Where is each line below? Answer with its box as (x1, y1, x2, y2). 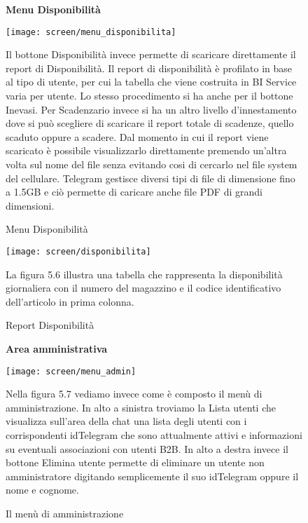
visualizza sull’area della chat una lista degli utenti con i (6, 414, 247, 428)
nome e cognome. (6, 482, 79, 497)
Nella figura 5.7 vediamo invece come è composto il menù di (6, 386, 262, 401)
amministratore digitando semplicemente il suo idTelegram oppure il (6, 468, 299, 483)
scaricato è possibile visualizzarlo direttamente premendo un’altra (6, 143, 287, 158)
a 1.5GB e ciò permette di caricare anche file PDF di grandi (6, 184, 262, 199)
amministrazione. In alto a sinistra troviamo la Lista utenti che (6, 400, 276, 414)
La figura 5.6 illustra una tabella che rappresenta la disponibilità (6, 266, 283, 281)
